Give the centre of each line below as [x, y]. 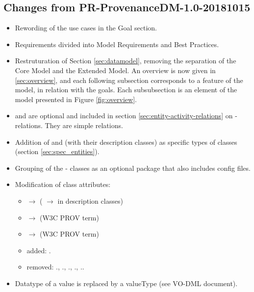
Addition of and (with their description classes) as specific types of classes [126, 142]
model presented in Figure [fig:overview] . [76, 99]
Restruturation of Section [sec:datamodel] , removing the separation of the [126, 61]
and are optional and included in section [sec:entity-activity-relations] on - [126, 116]
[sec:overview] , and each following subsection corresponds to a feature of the [129, 80]
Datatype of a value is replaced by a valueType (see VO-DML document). [126, 283]
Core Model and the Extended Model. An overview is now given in [115, 70]
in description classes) [90, 200]
